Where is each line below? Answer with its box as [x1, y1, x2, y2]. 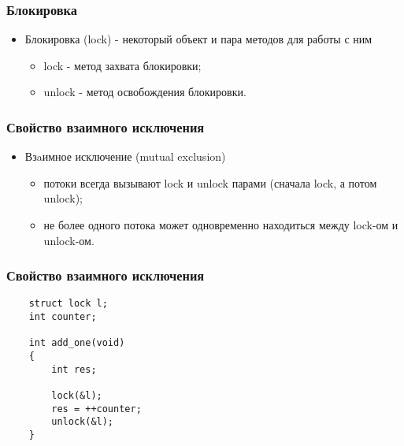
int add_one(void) [28, 337, 125, 349]
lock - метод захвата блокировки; [43, 57, 202, 73]
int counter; [28, 311, 97, 323]
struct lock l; [28, 298, 108, 310]
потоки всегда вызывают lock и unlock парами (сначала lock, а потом [43, 174, 377, 191]
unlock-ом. [43, 232, 95, 248]
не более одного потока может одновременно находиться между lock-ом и [43, 217, 398, 232]
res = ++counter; [51, 403, 142, 414]
